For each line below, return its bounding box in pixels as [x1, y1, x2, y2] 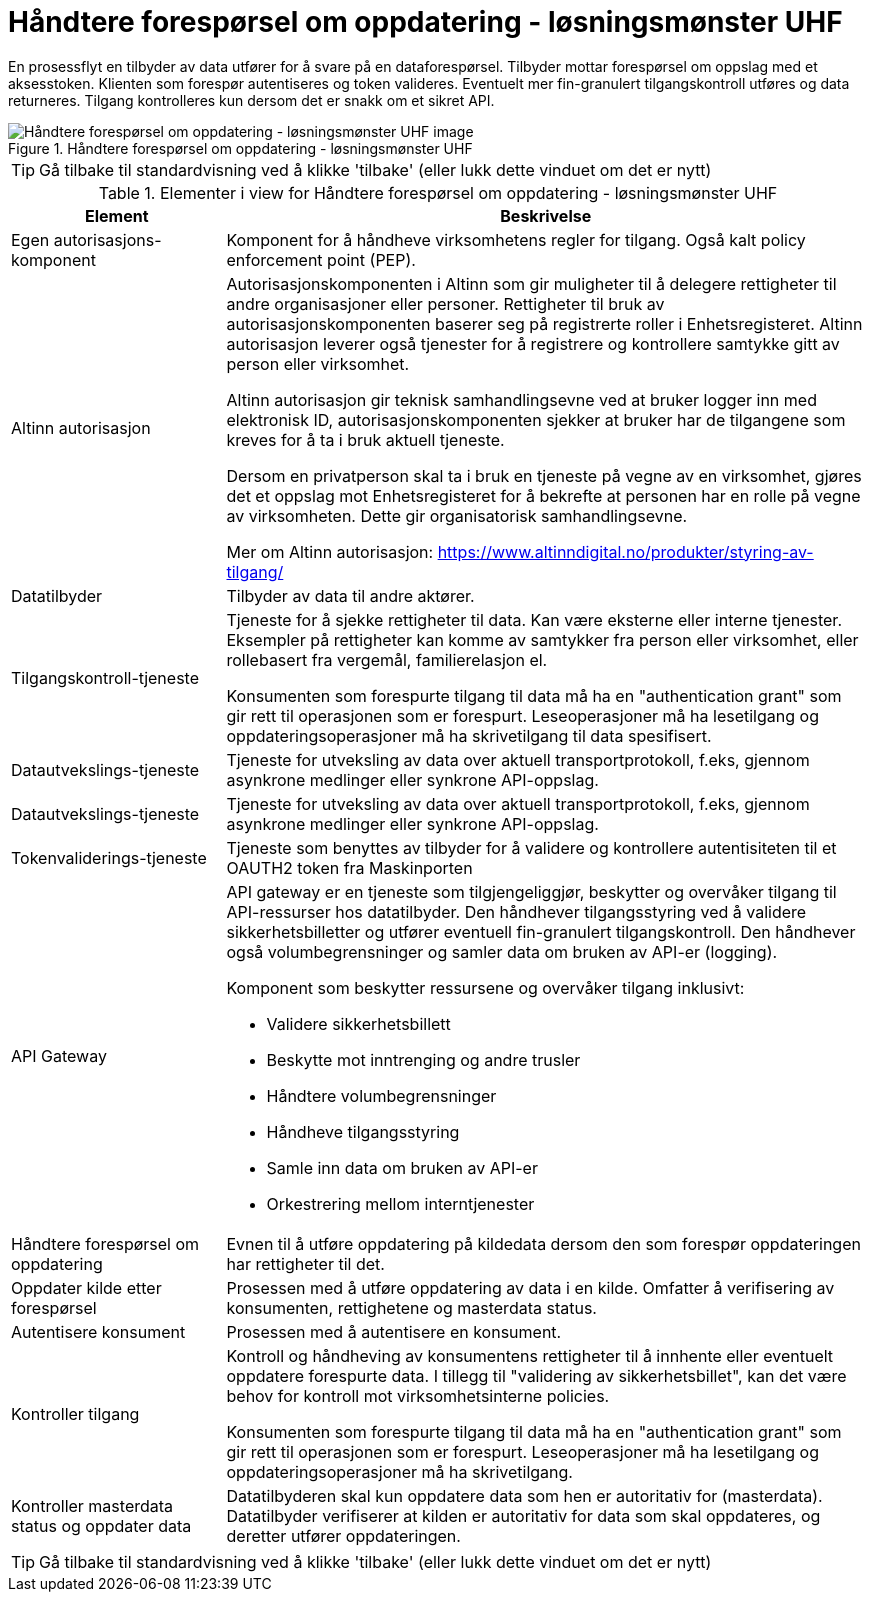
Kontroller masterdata [11, 1495, 174, 1516]
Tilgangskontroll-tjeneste [11, 667, 199, 688]
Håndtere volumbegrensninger [266, 1085, 497, 1106]
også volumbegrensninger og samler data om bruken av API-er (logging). [226, 941, 778, 962]
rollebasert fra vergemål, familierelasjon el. [226, 649, 548, 670]
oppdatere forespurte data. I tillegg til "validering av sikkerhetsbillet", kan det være [226, 1365, 847, 1386]
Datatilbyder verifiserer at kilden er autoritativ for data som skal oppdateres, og [226, 1505, 821, 1526]
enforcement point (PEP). [226, 249, 416, 270]
